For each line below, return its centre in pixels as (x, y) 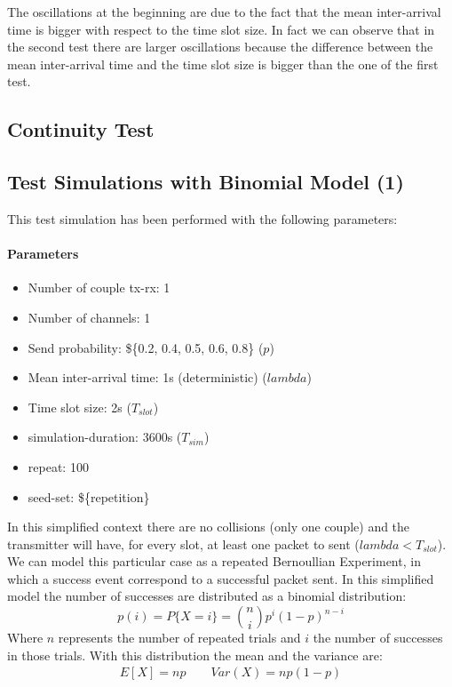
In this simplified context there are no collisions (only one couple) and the (209, 527)
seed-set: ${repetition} (89, 496)
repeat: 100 (58, 466)
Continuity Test (81, 129)
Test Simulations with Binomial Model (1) (206, 182)
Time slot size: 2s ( (79, 407)
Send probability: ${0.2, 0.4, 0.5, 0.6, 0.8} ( (146, 347)
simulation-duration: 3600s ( (105, 437)
